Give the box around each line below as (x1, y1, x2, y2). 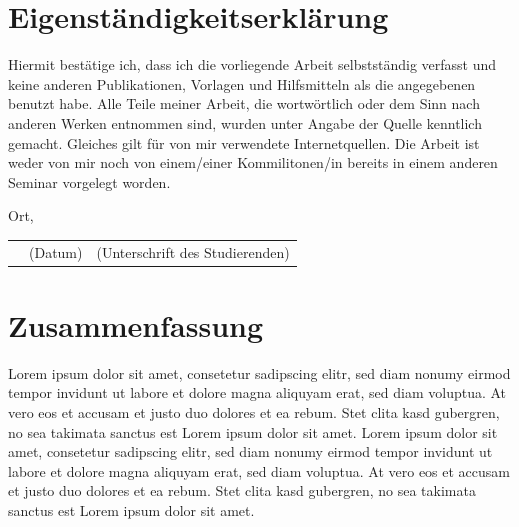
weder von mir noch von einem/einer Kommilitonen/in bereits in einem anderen (8, 152, 498, 173)
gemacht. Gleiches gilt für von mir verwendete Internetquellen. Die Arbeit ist (8, 132, 480, 153)
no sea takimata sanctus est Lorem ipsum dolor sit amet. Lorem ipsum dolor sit (8, 421, 498, 442)
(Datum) (29, 241, 83, 262)
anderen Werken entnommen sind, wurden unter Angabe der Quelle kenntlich (8, 112, 482, 133)
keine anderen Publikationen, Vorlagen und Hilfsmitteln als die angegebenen (8, 73, 476, 94)
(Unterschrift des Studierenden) (96, 241, 290, 262)
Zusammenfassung (8, 304, 264, 345)
